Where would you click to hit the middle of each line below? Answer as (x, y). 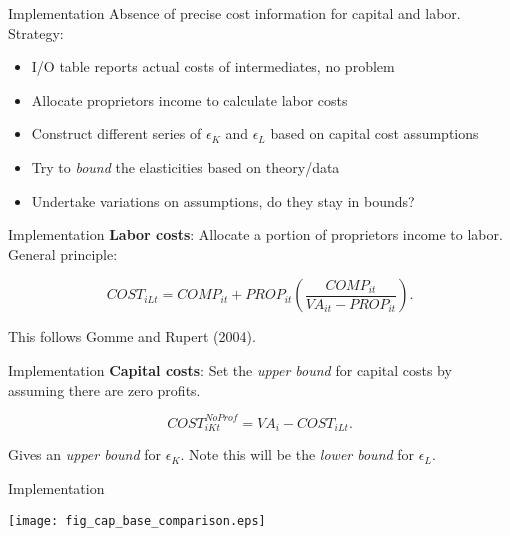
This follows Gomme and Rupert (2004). (132, 336)
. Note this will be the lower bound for (297, 454)
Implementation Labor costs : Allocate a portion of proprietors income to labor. (255, 234)
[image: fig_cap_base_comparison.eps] (137, 520)
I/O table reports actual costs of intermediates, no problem (213, 66)
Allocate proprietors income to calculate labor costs (189, 99)
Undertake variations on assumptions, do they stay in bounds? (223, 200)
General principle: (63, 253)
